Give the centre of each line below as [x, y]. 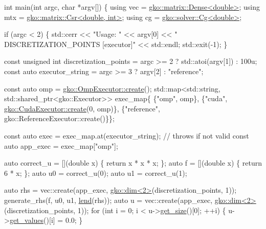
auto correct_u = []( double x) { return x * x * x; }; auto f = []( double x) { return [133, 163]
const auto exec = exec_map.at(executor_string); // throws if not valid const [127, 135]
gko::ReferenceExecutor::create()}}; [59, 118]
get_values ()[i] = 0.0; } [46, 220]
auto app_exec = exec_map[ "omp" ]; [61, 145]
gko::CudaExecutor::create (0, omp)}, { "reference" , [82, 108]
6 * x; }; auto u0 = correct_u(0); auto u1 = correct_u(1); [96, 173]
